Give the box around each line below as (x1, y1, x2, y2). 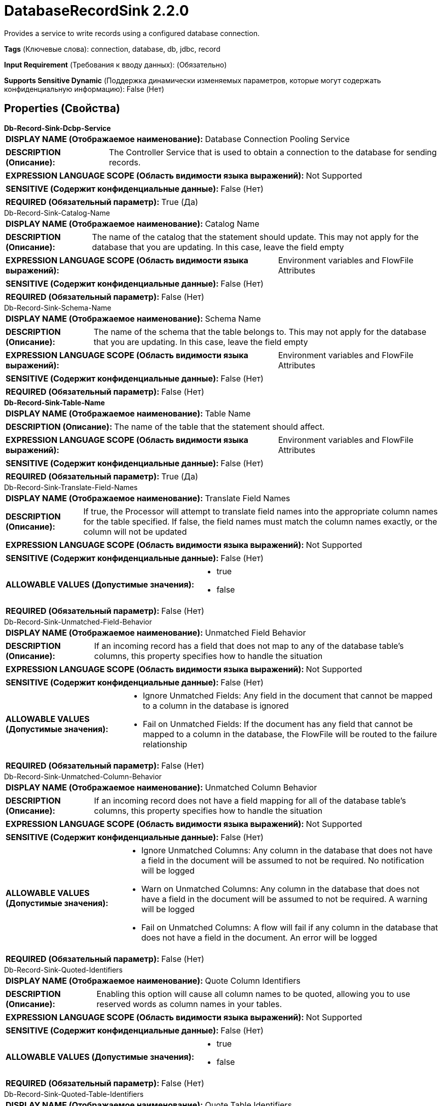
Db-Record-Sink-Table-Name (4, 398, 105, 407)
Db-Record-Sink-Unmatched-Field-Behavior (4, 617, 152, 626)
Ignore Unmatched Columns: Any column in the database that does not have (141, 845, 433, 855)
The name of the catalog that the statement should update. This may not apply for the (92, 231, 419, 242)
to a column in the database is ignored (142, 700, 289, 711)
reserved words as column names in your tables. (96, 998, 282, 1009)
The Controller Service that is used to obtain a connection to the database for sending (108, 147, 437, 157)
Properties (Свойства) (4, 102, 120, 115)
